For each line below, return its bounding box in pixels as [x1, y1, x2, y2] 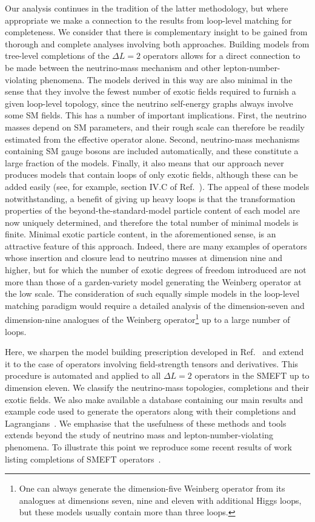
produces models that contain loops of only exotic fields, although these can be [5, 168, 298, 181]
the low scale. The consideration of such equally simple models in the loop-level [5, 287, 300, 300]
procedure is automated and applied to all [5, 369, 161, 382]
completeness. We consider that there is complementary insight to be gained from [5, 25, 308, 38]
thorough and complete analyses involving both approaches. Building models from [5, 37, 310, 50]
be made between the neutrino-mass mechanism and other [5, 61, 221, 73]
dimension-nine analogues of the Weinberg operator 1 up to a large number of [5, 311, 290, 326]
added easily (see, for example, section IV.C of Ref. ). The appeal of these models [5, 180, 310, 192]
